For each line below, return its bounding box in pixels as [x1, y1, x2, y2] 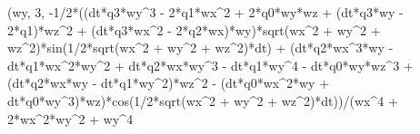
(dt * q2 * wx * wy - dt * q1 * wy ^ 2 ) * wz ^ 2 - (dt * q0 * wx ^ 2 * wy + [7, 73, 330, 92]
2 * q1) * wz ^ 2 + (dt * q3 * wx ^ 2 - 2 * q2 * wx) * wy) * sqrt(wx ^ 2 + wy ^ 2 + [7, 20, 381, 39]
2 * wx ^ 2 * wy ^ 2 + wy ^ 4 [7, 109, 134, 128]
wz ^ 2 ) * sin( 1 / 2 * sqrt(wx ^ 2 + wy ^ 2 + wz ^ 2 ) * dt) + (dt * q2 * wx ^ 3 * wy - [7, 38, 394, 57]
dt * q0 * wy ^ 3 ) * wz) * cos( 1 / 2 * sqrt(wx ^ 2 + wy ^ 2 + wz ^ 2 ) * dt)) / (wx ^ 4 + [7, 91, 398, 110]
